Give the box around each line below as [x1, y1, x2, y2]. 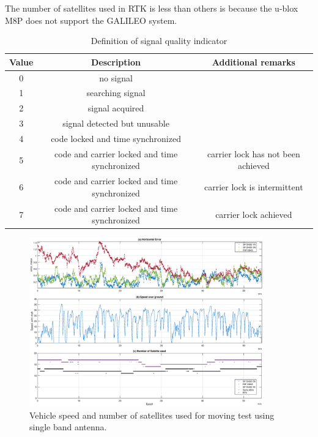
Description [91, 55, 141, 68]
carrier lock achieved [215, 207, 292, 220]
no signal [99, 71, 133, 84]
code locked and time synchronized [51, 132, 181, 144]
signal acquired [87, 102, 144, 114]
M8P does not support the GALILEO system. [5, 13, 177, 26]
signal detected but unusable [62, 117, 169, 130]
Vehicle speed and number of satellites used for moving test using [29, 408, 275, 421]
